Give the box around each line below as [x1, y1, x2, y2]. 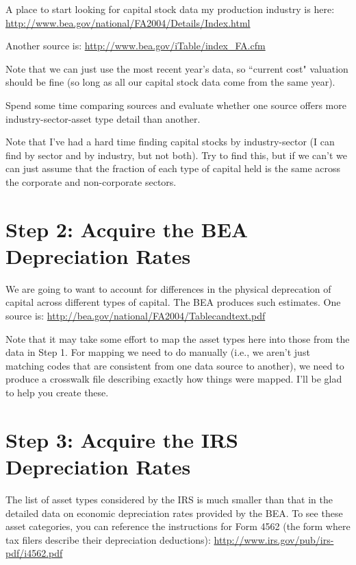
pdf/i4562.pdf [5, 546, 63, 560]
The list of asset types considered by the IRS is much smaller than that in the [5, 492, 333, 506]
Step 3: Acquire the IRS [5, 425, 239, 453]
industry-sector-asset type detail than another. [5, 111, 201, 125]
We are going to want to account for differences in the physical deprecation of [5, 281, 331, 296]
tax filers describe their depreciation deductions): [5, 532, 211, 546]
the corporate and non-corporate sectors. [5, 174, 177, 189]
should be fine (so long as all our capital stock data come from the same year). [5, 75, 335, 89]
